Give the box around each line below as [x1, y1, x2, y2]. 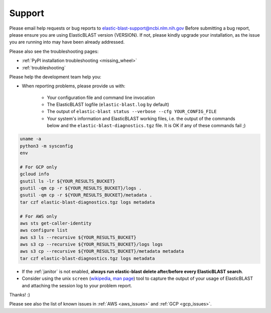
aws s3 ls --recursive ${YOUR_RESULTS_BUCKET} [20, 234, 137, 240]
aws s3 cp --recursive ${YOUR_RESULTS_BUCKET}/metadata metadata [20, 249, 184, 254]
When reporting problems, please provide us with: [22, 83, 125, 89]
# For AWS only [20, 214, 57, 219]
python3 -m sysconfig [20, 143, 73, 149]
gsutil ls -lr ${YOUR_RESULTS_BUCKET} [20, 178, 115, 184]
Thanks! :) [9, 292, 30, 298]
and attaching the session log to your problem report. [22, 282, 132, 288]
